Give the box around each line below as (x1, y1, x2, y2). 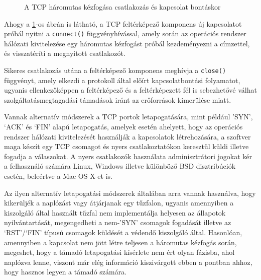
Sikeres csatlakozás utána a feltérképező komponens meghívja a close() (4, 65, 226, 76)
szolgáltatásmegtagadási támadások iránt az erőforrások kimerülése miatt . (4, 94, 231, 105)
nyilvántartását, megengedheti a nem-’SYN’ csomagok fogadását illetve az (4, 217, 231, 228)
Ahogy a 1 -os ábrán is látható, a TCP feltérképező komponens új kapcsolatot (4, 18, 242, 29)
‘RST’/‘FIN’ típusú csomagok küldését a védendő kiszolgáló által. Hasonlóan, (4, 227, 242, 237)
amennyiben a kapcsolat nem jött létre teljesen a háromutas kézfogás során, (4, 237, 237, 247)
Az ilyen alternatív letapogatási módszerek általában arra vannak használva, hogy (4, 187, 256, 198)
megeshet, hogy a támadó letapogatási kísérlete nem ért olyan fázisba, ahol (4, 247, 235, 257)
